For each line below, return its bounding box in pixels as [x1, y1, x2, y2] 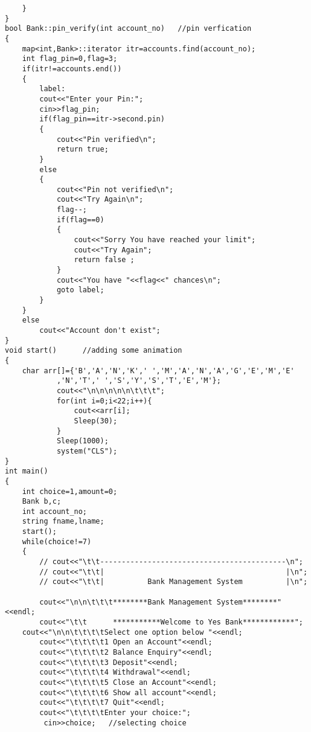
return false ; [74, 255, 135, 265]
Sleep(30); [74, 416, 118, 425]
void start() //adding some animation [5, 346, 182, 355]
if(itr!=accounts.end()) [22, 64, 122, 73]
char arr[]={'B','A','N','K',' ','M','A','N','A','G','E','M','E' [22, 366, 295, 375]
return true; [56, 145, 109, 154]
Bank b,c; [22, 497, 62, 506]
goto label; [56, 286, 104, 295]
